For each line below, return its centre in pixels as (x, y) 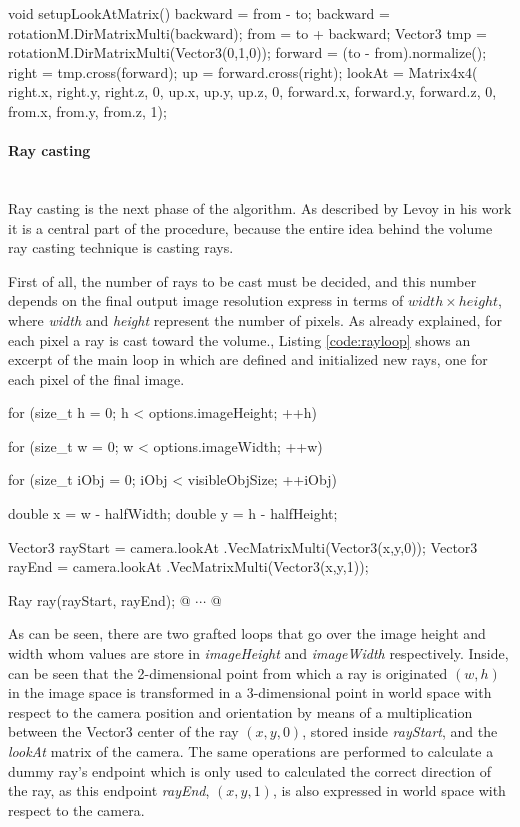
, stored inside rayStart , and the (400, 731)
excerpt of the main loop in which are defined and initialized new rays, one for (248, 359)
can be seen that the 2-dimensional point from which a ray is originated (228, 672)
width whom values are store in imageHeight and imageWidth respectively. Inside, (258, 653)
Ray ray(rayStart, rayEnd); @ (99, 599)
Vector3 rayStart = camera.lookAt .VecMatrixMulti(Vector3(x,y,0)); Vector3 (243, 546)
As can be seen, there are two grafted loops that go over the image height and (247, 633)
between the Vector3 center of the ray (123, 731)
